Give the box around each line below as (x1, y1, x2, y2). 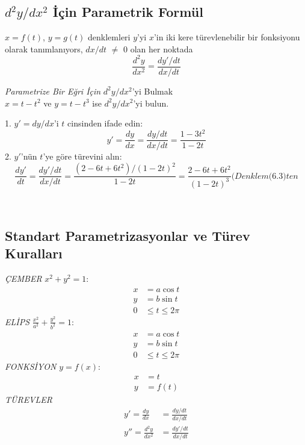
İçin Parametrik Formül (52, 2, 203, 21)
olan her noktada (130, 42, 193, 55)
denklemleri (88, 31, 131, 43)
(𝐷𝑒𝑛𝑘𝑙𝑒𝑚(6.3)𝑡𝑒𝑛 (231, 172, 298, 181)
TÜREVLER (5, 393, 53, 406)
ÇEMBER (5, 272, 42, 284)
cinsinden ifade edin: (67, 117, 143, 129)
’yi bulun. (133, 96, 169, 109)
